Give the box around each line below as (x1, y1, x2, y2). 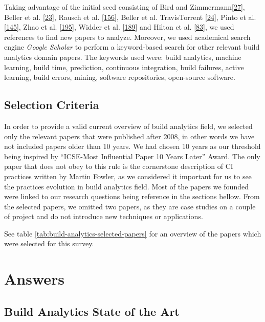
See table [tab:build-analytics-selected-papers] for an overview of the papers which (4, 228, 261, 239)
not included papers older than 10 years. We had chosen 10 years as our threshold (4, 141, 261, 152)
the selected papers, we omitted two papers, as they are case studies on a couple (4, 201, 256, 211)
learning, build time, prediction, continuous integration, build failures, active (4, 61, 244, 72)
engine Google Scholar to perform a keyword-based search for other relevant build (4, 41, 260, 52)
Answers (4, 268, 65, 289)
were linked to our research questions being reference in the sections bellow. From (4, 191, 260, 202)
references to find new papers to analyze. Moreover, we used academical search (4, 31, 251, 42)
